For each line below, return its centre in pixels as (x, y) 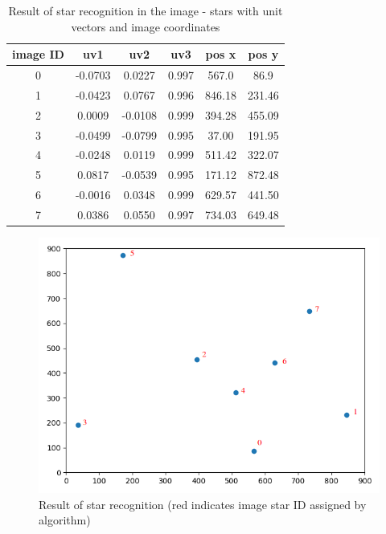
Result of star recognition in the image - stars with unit (146, 10)
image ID (38, 54)
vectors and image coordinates (146, 26)
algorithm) (65, 520)
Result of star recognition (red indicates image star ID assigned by (203, 504)
